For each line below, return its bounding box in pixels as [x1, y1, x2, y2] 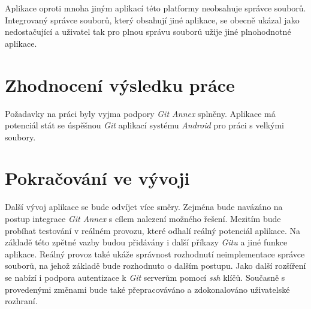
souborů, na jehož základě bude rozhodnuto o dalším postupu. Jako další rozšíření [5, 259, 306, 272]
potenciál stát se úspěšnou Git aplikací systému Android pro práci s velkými [5, 119, 284, 131]
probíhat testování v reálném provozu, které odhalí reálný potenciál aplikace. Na [5, 224, 301, 236]
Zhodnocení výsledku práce [5, 72, 235, 97]
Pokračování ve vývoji [5, 166, 190, 190]
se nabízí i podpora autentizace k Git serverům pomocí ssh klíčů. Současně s [5, 271, 285, 283]
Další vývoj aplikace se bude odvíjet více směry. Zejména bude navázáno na [5, 200, 283, 213]
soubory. [5, 130, 36, 143]
